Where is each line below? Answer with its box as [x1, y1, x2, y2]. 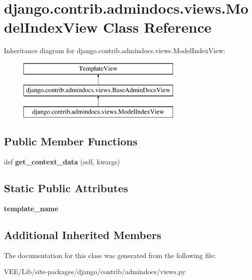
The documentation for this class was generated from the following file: [4, 250, 216, 260]
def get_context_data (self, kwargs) [4, 157, 120, 167]
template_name [4, 203, 58, 213]
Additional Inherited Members [4, 227, 161, 242]
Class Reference [103, 17, 212, 37]
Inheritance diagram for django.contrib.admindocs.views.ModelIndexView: [4, 45, 226, 56]
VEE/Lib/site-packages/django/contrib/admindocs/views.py [4, 266, 186, 277]
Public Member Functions [4, 134, 137, 149]
